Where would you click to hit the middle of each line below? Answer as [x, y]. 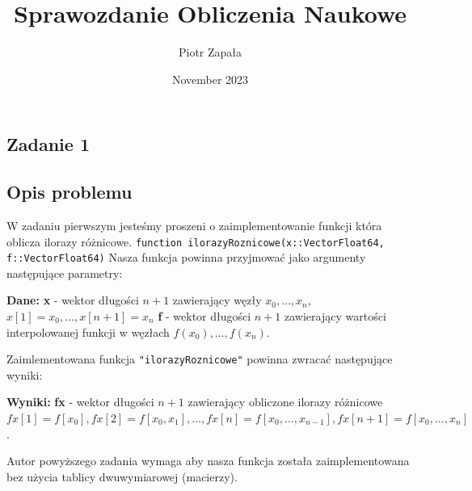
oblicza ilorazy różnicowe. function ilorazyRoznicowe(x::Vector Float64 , [196, 241]
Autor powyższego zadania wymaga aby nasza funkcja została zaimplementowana [208, 461]
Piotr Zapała [210, 52]
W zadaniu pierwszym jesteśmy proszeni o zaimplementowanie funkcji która [194, 225]
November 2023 [210, 79]
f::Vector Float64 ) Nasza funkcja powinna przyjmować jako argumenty [186, 257]
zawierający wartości [335, 316]
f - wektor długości [204, 316]
